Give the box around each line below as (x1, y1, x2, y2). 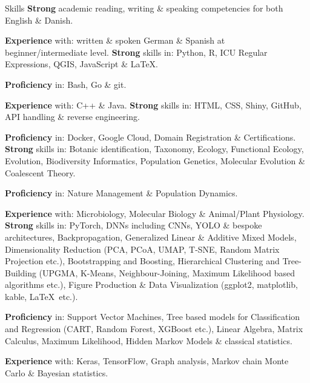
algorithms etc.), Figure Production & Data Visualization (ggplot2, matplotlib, (5, 278, 298, 291)
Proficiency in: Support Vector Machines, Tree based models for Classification (5, 310, 300, 323)
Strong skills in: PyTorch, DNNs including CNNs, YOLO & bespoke (5, 219, 262, 231)
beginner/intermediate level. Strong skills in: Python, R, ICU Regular (5, 45, 268, 58)
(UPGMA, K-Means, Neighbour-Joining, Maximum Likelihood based (39, 266, 295, 279)
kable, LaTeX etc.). (5, 290, 78, 302)
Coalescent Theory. (5, 166, 76, 179)
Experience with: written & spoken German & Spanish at (5, 34, 225, 47)
